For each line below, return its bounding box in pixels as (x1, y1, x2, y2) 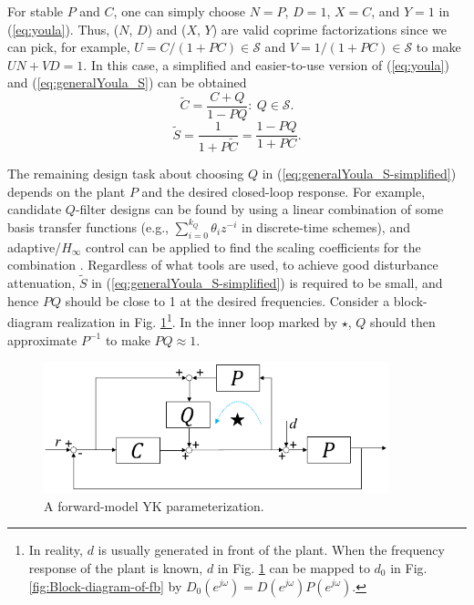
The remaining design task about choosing (7, 164, 244, 183)
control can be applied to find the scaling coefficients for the (86, 237, 421, 256)
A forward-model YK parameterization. (44, 496, 264, 515)
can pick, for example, (7, 37, 130, 56)
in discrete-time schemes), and (242, 217, 410, 236)
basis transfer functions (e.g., (7, 217, 169, 236)
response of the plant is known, (28, 558, 203, 577)
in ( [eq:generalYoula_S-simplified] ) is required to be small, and (91, 273, 443, 292)
